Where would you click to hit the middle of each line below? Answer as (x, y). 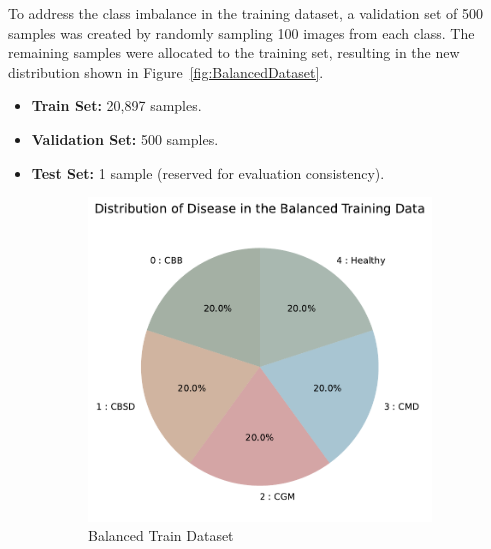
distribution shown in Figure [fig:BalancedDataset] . (166, 71)
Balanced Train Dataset (161, 535)
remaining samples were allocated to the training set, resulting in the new (234, 52)
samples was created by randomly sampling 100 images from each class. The (241, 32)
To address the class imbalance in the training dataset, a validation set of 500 (245, 13)
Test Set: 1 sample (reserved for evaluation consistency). (208, 172)
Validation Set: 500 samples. (125, 138)
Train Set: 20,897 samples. (116, 105)
